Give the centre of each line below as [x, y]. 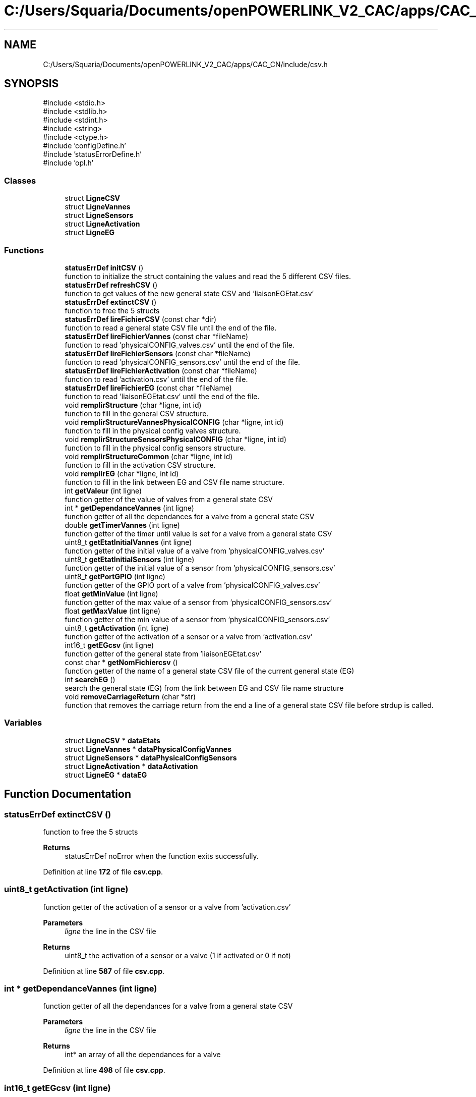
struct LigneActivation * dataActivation [131, 766]
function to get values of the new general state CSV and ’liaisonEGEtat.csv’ [189, 293]
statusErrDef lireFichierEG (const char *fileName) [148, 388]
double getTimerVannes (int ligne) [122, 525]
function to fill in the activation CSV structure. [140, 465]
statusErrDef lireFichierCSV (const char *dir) [141, 319]
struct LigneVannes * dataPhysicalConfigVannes [148, 749]
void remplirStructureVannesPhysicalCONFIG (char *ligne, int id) [174, 422]
